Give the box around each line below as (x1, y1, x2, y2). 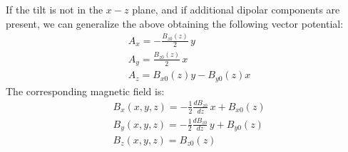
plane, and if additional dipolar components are (132, 2, 340, 16)
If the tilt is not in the (6, 2, 103, 16)
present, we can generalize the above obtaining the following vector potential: (6, 16, 344, 31)
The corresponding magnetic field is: (6, 83, 165, 98)
